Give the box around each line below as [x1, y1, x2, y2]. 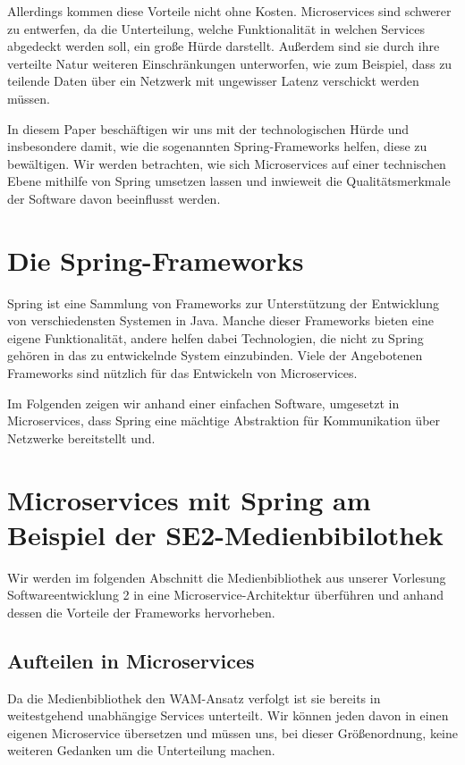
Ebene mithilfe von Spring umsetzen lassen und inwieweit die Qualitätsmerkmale [7, 172, 451, 190]
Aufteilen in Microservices [7, 646, 255, 674]
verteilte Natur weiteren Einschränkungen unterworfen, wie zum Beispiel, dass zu [7, 54, 452, 72]
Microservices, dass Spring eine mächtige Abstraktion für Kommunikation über [7, 411, 441, 430]
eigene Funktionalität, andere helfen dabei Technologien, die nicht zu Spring [7, 328, 424, 347]
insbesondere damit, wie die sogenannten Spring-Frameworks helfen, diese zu [7, 137, 427, 156]
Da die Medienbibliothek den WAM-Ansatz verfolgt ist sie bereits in [7, 688, 381, 707]
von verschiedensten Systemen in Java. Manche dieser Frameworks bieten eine [7, 311, 434, 330]
